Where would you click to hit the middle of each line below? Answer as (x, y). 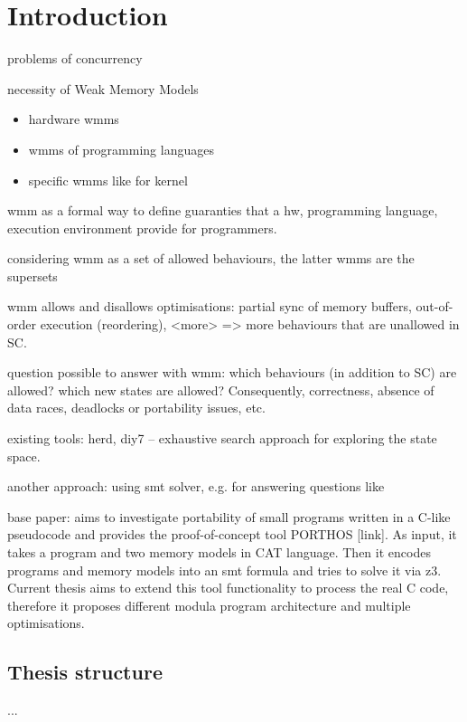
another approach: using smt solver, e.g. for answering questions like (196, 486)
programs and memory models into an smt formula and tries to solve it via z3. (224, 570)
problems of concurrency (75, 58)
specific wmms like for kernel (108, 180)
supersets (33, 275)
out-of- (434, 306)
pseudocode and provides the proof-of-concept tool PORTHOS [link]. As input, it (232, 534)
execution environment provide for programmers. (142, 228)
